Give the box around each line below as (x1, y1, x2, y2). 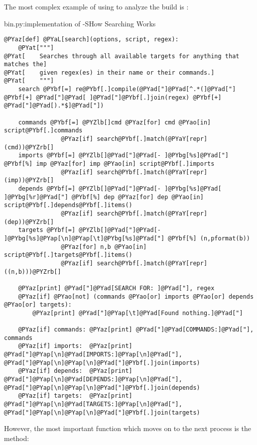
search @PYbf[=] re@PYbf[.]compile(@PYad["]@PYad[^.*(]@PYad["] (18, 86, 236, 93)
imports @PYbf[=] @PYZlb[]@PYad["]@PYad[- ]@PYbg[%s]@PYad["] (18, 152, 229, 159)
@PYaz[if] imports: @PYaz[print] (18, 342, 132, 350)
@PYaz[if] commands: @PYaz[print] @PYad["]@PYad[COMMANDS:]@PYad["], (18, 326, 254, 334)
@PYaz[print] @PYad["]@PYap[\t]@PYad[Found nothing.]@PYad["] (32, 309, 243, 317)
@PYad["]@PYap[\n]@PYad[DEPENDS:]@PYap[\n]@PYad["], (4, 376, 182, 383)
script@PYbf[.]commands (4, 127, 83, 134)
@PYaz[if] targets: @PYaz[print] (18, 392, 132, 400)
